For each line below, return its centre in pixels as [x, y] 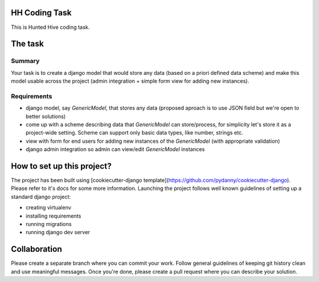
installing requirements [53, 216]
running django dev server [58, 232]
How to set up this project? [61, 166]
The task [27, 44]
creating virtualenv [48, 208]
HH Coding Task [41, 13]
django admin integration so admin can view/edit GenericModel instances [115, 149]
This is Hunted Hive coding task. [51, 27]
